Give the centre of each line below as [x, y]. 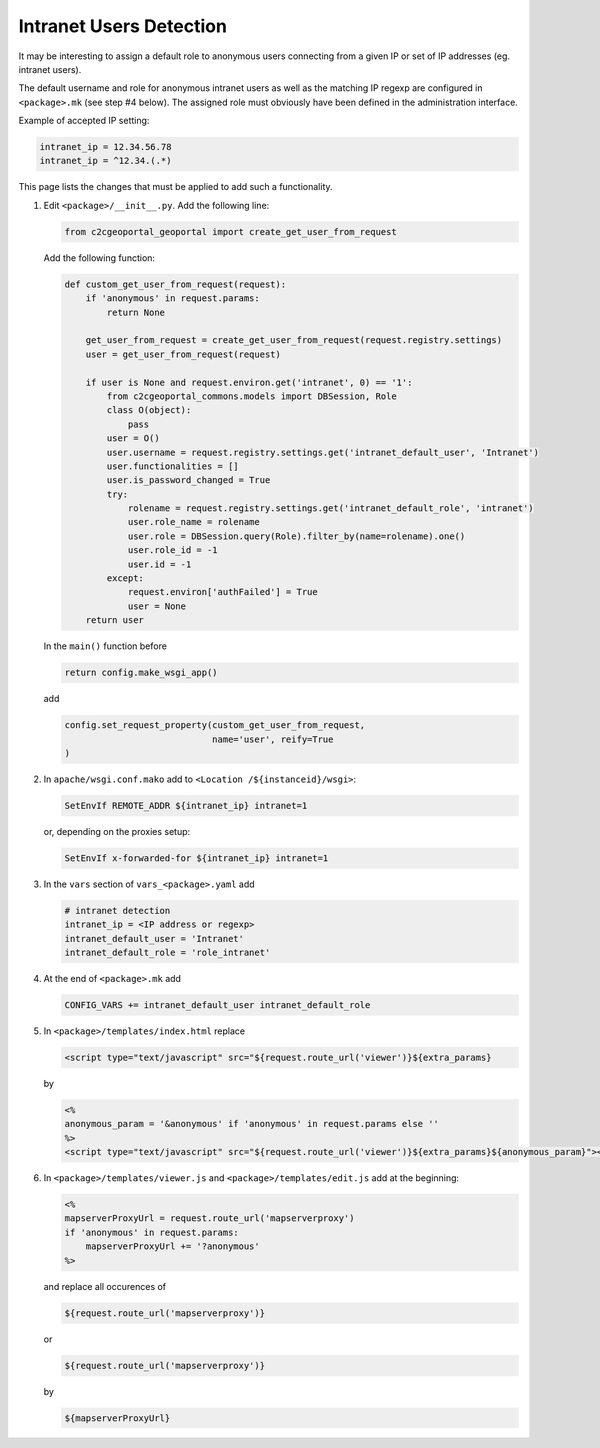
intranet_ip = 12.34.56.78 [105, 147]
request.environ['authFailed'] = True [223, 592]
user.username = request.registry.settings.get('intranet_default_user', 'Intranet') [323, 452]
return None [135, 312]
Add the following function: [99, 257]
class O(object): [149, 410]
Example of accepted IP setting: [84, 121]
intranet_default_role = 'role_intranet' [167, 952]
